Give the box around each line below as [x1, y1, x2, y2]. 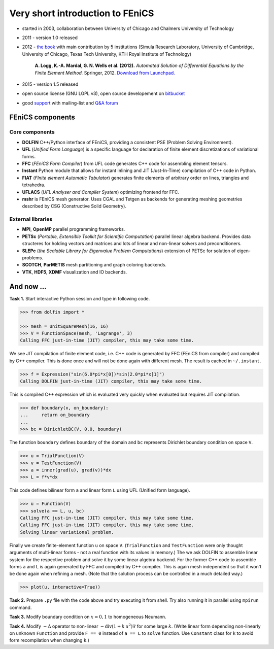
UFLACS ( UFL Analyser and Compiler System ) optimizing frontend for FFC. [22, 189, 180, 195]
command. [9, 604, 32, 610]
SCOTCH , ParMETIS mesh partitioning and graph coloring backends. [22, 262, 167, 268]
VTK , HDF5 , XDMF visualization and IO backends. [22, 269, 127, 275]
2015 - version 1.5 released [22, 81, 79, 87]
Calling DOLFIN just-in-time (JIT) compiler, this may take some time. [20, 379, 202, 384]
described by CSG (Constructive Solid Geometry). [22, 203, 127, 209]
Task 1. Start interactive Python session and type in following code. [9, 295, 150, 301]
